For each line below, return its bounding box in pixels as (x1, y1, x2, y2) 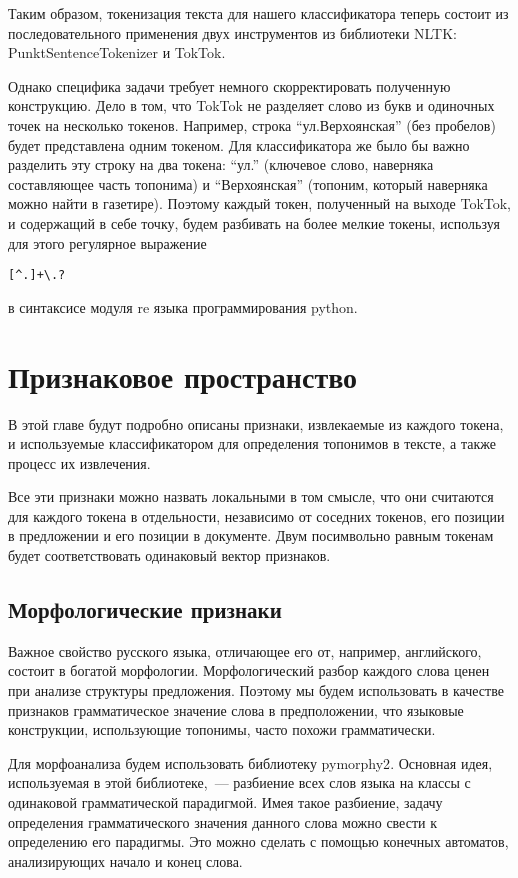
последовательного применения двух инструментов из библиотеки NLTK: (8, 22, 458, 43)
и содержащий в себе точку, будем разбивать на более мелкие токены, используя (8, 212, 500, 233)
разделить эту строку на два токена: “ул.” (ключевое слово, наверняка (8, 154, 434, 175)
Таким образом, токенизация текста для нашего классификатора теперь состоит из (8, 3, 509, 23)
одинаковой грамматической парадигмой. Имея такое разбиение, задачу (8, 792, 443, 813)
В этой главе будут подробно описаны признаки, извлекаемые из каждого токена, (8, 413, 504, 434)
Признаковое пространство (8, 355, 358, 396)
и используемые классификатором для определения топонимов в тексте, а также (8, 433, 496, 454)
